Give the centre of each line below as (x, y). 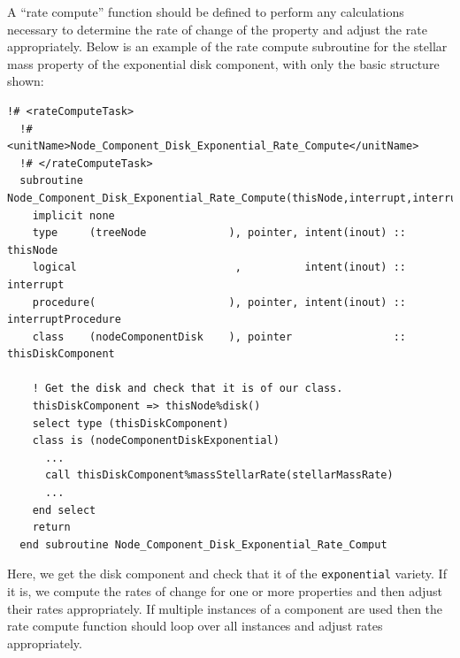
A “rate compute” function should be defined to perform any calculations (206, 11)
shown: (26, 81)
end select (64, 510)
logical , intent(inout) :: (219, 268)
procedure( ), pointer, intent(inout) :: (219, 302)
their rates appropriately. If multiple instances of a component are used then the (225, 608)
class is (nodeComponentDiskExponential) (156, 441)
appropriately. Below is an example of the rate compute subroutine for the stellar (227, 46)
